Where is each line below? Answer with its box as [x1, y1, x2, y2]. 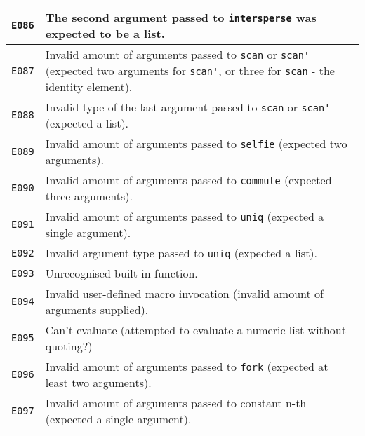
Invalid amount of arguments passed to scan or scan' [45, 46, 310, 62]
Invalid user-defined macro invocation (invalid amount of [45, 285, 324, 301]
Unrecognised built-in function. [45, 265, 198, 281]
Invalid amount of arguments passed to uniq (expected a [45, 208, 324, 224]
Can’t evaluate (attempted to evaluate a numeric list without [45, 322, 346, 338]
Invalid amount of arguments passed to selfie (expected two [45, 135, 347, 151]
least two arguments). [45, 374, 152, 390]
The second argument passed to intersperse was [45, 9, 317, 25]
